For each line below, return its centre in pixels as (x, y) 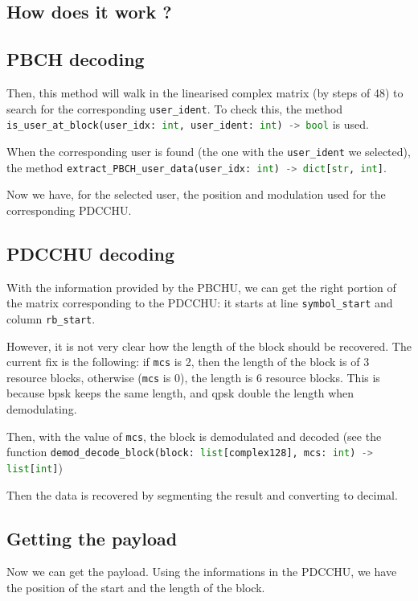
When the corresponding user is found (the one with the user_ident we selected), (209, 151)
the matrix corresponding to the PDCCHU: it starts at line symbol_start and (200, 303)
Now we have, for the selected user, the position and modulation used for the (196, 194)
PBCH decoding (76, 59)
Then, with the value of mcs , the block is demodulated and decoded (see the (194, 436)
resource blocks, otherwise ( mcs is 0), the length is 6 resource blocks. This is (193, 377)
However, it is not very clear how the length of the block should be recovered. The (209, 346)
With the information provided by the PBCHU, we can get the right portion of (201, 287)
